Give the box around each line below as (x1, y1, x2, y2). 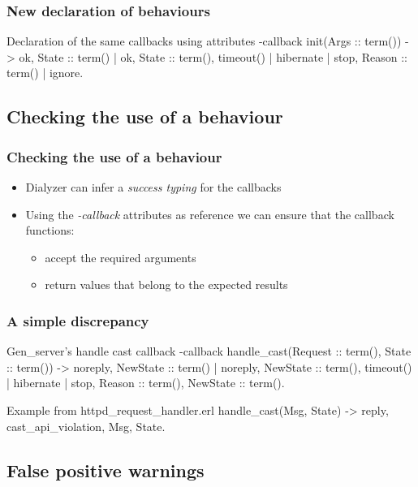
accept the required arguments (45, 248, 196, 265)
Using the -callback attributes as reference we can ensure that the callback (25, 205, 394, 222)
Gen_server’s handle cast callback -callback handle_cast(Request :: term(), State (6, 343, 412, 360)
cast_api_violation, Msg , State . (6, 417, 166, 434)
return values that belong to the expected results (45, 276, 288, 293)
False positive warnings (6, 457, 205, 482)
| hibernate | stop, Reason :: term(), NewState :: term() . (6, 374, 285, 391)
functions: (25, 222, 75, 239)
